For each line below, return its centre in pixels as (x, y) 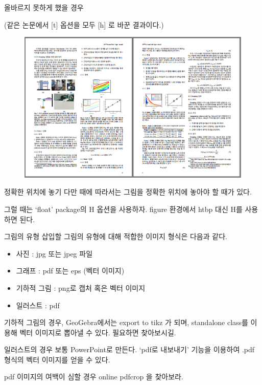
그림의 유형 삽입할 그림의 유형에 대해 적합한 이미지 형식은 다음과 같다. (116, 236)
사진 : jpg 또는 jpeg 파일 (54, 253)
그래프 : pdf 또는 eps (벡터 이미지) (70, 271)
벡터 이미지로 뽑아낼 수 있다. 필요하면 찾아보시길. (98, 332)
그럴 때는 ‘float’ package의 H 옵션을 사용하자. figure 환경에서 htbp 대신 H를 (123, 209)
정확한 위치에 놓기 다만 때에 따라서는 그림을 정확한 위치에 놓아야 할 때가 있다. (128, 192)
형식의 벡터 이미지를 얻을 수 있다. (57, 359)
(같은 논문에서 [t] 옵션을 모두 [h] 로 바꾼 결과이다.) (84, 24)
